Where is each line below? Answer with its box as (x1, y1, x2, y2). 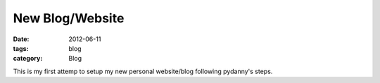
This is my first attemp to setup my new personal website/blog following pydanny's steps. (13, 67, 273, 75)
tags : (13, 44, 29, 52)
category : (13, 54, 43, 63)
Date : (13, 35, 30, 43)
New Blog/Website (13, 10, 125, 26)
